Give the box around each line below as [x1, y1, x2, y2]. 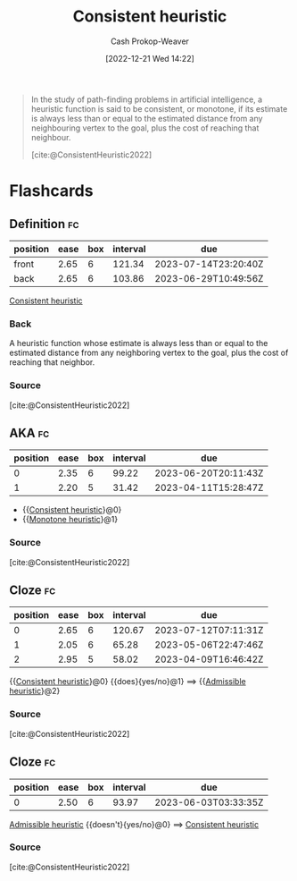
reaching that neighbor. [9, 357, 95, 368]
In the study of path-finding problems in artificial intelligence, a [30, 94, 263, 105]
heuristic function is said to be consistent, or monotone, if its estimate [30, 103, 288, 114]
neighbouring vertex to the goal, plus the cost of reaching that [30, 123, 260, 133]
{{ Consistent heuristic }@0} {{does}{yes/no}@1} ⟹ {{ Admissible [9, 676, 247, 687]
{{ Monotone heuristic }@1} [21, 514, 119, 525]
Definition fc [9, 216, 79, 232]
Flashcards [9, 181, 94, 201]
